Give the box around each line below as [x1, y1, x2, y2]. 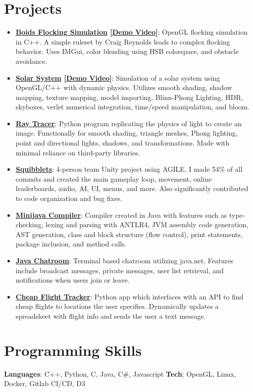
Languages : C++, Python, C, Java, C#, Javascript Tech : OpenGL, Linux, [4, 368, 236, 379]
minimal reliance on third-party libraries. [15, 147, 140, 157]
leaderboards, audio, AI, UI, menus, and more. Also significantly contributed [15, 183, 249, 194]
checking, [15, 219, 44, 230]
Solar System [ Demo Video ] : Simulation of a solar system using [15, 72, 220, 83]
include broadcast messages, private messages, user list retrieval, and [15, 265, 224, 275]
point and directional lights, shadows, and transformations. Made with [15, 138, 230, 148]
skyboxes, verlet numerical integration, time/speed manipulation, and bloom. [15, 101, 250, 112]
